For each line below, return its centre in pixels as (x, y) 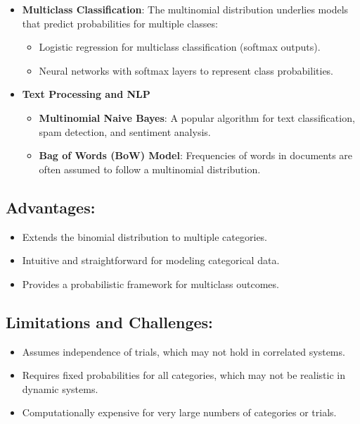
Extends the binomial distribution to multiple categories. (145, 236)
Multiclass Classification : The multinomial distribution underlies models (185, 9)
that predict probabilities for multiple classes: (120, 23)
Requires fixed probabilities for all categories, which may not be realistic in (184, 375)
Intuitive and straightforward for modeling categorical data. (151, 260)
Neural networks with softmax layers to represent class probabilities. (186, 70)
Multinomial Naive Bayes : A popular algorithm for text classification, (197, 117)
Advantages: (51, 207)
